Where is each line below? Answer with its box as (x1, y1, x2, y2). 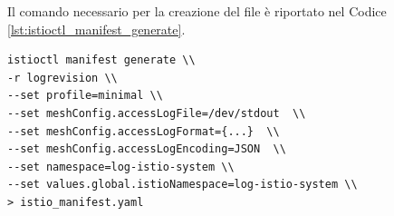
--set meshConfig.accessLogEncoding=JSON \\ (7, 142, 286, 156)
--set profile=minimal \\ (7, 89, 163, 103)
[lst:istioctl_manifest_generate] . (7, 19, 186, 38)
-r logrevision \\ (7, 71, 118, 84)
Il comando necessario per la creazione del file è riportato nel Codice (7, 2, 387, 20)
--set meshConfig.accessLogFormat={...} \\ (7, 124, 280, 138)
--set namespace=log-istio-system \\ (7, 160, 235, 173)
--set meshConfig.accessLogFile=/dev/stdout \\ (7, 106, 306, 120)
